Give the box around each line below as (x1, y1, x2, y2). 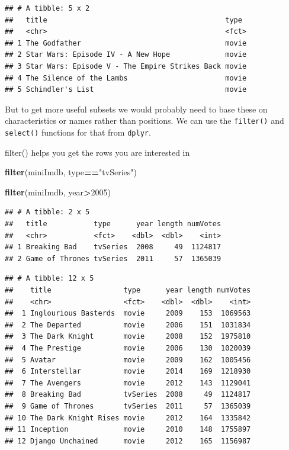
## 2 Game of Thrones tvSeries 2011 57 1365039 (5, 254, 221, 263)
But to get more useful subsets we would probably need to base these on (5, 102, 268, 115)
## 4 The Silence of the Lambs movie (5, 73, 247, 82)
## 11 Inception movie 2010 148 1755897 (5, 425, 251, 434)
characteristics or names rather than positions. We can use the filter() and (5, 114, 284, 127)
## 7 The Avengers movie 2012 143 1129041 (5, 378, 251, 387)
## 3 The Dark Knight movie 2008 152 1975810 (5, 332, 251, 341)
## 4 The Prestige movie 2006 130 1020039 (5, 343, 251, 352)
